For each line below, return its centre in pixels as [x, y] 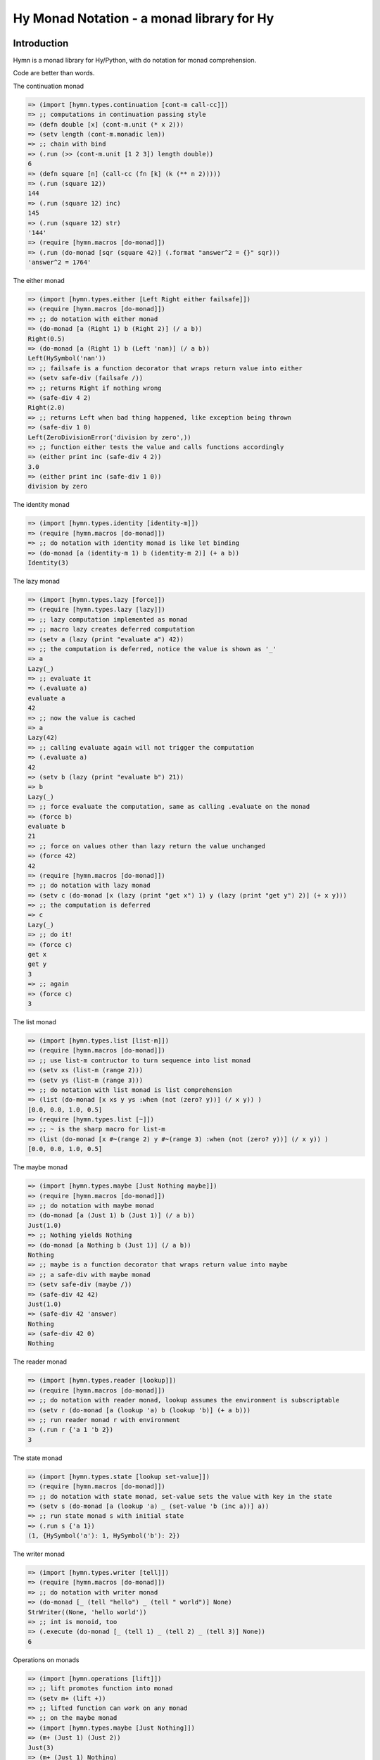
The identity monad [41, 505]
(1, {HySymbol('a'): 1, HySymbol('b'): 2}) [104, 1536]
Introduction [41, 43]
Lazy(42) [43, 738]
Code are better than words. [54, 73]
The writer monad [39, 1554]
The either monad [39, 281]
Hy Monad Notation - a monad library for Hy [144, 18]
